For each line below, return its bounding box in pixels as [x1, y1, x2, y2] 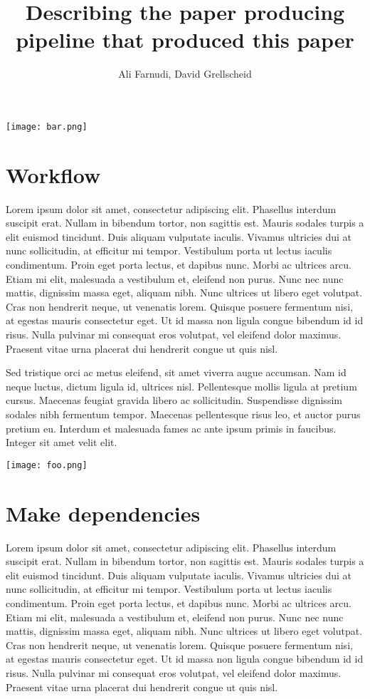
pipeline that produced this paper [16, 25, 354, 54]
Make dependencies [6, 498, 201, 527]
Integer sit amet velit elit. [6, 435, 117, 450]
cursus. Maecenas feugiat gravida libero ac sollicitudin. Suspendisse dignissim [6, 393, 342, 408]
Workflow [6, 160, 101, 189]
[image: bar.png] [6, 121, 88, 132]
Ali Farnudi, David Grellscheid [118, 66, 252, 81]
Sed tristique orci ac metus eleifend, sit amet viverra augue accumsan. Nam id [6, 365, 347, 380]
